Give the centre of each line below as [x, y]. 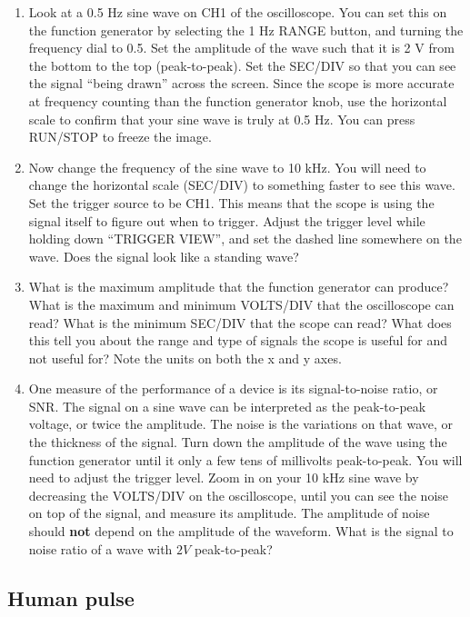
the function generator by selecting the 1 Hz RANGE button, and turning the [246, 30]
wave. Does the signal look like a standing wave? [164, 256]
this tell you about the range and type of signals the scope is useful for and [238, 340]
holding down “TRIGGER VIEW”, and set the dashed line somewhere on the [245, 239]
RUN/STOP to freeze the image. [120, 137]
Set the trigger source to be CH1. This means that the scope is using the [231, 202]
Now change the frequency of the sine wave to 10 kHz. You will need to [227, 167]
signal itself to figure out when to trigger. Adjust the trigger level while [227, 220]
